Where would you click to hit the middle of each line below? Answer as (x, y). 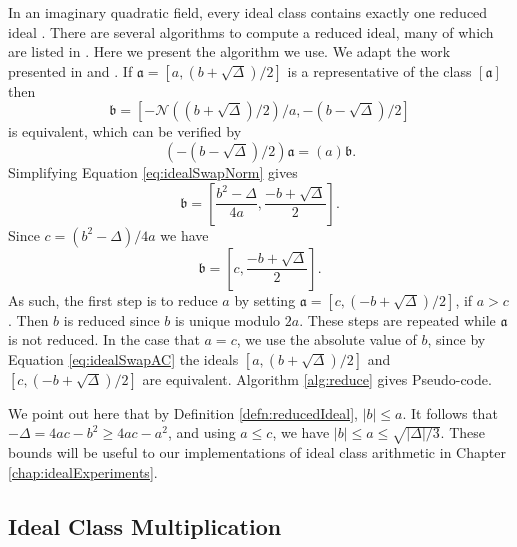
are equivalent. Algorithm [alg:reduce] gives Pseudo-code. (317, 378)
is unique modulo (227, 319)
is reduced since (111, 319)
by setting (265, 299)
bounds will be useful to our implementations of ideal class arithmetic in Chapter (257, 452)
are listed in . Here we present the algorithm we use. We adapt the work (229, 51)
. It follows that (450, 412)
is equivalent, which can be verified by (125, 131)
